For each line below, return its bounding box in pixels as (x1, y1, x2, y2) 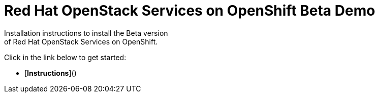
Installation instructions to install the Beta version (4, 28, 168, 37)
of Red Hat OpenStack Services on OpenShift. (4, 37, 158, 46)
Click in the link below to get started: (4, 53, 127, 62)
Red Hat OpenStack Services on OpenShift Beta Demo (4, 2, 375, 19)
